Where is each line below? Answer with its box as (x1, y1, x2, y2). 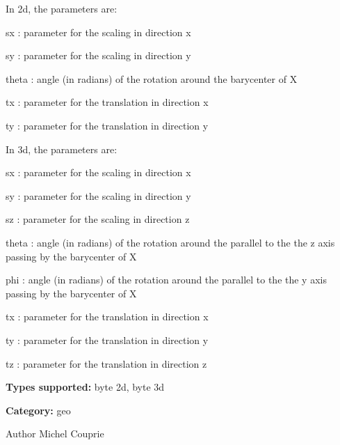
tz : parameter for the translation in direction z (6, 356, 207, 370)
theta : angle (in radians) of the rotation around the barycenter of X (6, 71, 298, 86)
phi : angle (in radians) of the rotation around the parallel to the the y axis (6, 272, 327, 287)
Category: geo (6, 403, 71, 417)
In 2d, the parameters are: (6, 1, 118, 15)
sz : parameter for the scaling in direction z (6, 212, 190, 226)
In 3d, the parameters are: (6, 141, 118, 156)
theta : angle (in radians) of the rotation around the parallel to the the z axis (6, 235, 335, 249)
